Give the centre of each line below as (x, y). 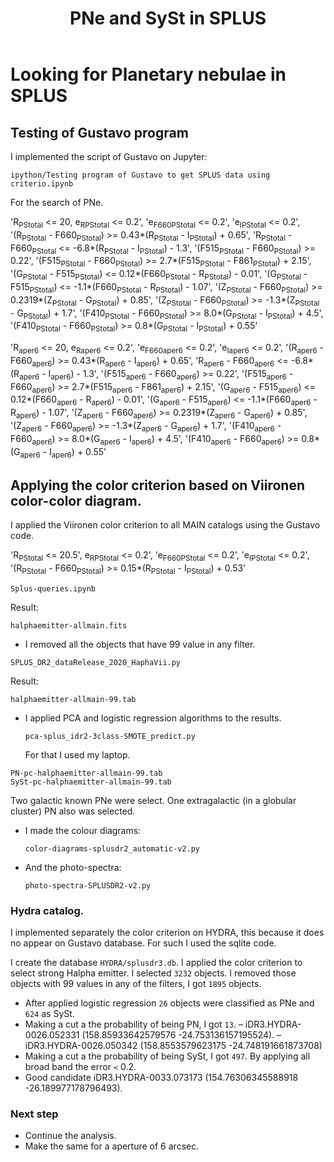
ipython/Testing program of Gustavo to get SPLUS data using (140, 175)
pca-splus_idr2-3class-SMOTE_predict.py (110, 736)
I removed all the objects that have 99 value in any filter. (140, 644)
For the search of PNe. (57, 202)
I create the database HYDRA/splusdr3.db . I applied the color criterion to (156, 963)
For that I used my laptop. (77, 754)
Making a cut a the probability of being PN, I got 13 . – (133, 1024)
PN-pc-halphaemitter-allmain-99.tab (86, 773)
